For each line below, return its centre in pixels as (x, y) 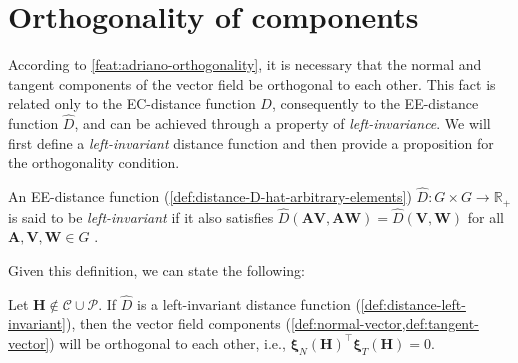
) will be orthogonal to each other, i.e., (167, 342)
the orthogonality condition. (94, 162)
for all (485, 216)
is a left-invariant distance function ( (249, 303)
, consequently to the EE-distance (375, 103)
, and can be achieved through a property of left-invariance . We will (282, 123)
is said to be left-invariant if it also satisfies (141, 216)
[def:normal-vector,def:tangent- (384, 323)
